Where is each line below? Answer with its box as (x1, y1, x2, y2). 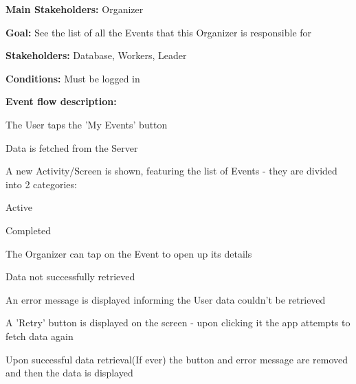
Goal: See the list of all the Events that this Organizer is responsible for (5, 25, 312, 39)
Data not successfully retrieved (5, 269, 135, 284)
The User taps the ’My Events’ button (5, 117, 168, 131)
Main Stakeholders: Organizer (5, 2, 144, 16)
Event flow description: (5, 94, 117, 109)
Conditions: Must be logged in (5, 71, 140, 85)
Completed (5, 223, 52, 237)
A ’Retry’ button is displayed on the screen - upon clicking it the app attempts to (5, 315, 351, 330)
